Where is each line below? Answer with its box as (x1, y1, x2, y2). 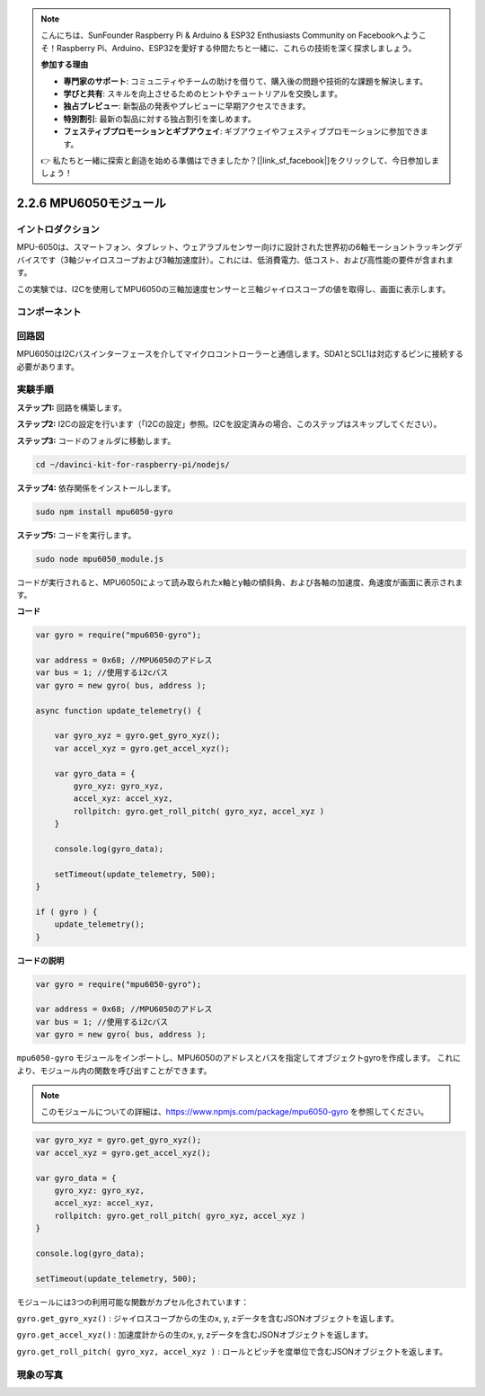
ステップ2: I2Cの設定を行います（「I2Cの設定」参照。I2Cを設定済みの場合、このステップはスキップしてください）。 (16, 419, 442, 430)
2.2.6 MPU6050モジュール (16, 196, 166, 211)
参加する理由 (40, 59, 89, 70)
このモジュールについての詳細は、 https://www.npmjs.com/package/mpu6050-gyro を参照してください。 (40, 1107, 429, 1117)
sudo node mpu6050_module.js (35, 554, 164, 564)
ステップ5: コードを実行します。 (16, 529, 137, 540)
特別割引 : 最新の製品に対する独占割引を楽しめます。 (63, 113, 256, 124)
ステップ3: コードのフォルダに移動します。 (16, 435, 176, 446)
